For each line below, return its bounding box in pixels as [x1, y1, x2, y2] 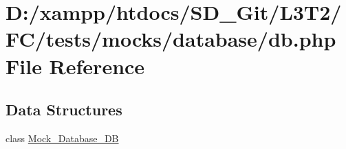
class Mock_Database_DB [6, 130, 119, 145]
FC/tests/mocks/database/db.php [6, 25, 336, 53]
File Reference [6, 51, 145, 80]
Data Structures [6, 99, 122, 120]
